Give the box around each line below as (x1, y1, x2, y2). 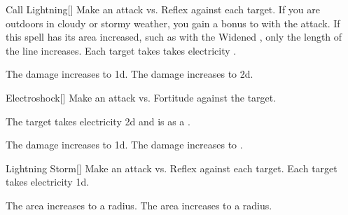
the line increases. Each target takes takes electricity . (6, 43, 237, 57)
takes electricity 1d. (6, 174, 90, 189)
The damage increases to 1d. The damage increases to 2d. (6, 67, 253, 81)
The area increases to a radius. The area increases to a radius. (6, 197, 272, 212)
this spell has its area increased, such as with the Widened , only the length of (6, 29, 342, 44)
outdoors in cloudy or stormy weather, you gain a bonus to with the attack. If (6, 15, 340, 30)
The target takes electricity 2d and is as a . (6, 113, 190, 128)
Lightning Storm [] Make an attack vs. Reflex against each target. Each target (6, 160, 337, 175)
